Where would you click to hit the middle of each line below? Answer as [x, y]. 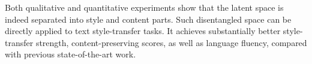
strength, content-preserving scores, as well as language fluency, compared [171, 42]
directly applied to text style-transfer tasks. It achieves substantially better [143, 31]
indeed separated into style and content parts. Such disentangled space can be [148, 19]
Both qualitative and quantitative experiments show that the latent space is [144, 7]
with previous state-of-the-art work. [70, 54]
